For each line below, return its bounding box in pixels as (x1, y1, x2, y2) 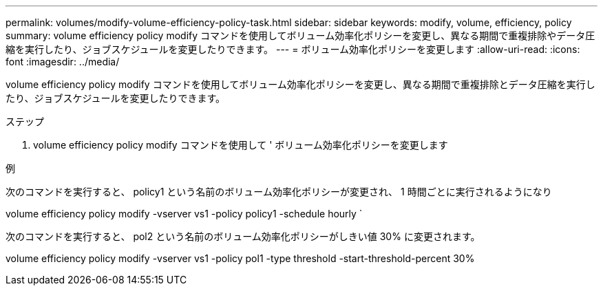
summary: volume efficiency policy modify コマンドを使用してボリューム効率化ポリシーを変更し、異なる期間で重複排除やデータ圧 (6, 30, 595, 41)
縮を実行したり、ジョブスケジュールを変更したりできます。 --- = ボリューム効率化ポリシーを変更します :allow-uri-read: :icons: (6, 43, 580, 55)
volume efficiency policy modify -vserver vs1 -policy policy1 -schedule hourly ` (6, 208, 363, 219)
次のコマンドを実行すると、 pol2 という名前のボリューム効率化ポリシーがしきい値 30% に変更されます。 (6, 230, 480, 242)
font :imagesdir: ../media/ (6, 56, 120, 67)
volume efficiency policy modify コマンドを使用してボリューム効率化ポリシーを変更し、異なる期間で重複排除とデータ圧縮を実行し (6, 78, 595, 90)
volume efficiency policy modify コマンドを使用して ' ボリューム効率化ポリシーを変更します (33, 139, 448, 151)
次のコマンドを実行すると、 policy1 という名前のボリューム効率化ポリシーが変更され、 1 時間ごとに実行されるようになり (6, 186, 552, 197)
